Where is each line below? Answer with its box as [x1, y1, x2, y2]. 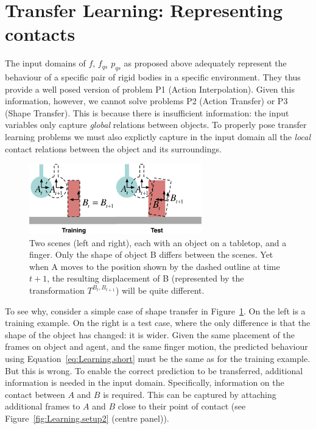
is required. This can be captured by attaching [103, 388, 276, 400]
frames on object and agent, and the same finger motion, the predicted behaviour [5, 340, 308, 353]
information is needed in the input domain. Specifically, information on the [5, 376, 284, 389]
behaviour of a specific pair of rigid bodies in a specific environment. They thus [5, 71, 301, 83]
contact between [5, 388, 65, 400]
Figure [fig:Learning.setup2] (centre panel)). [5, 411, 169, 424]
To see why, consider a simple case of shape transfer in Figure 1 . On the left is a [5, 304, 306, 317]
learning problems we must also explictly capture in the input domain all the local [5, 130, 311, 143]
